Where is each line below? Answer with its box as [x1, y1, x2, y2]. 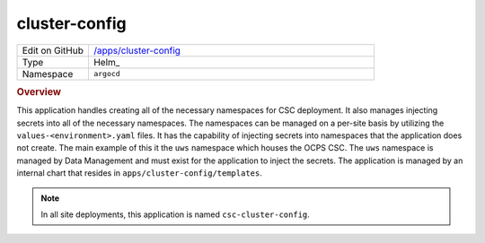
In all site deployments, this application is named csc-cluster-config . [40, 209, 310, 220]
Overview [16, 85, 62, 98]
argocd [93, 69, 120, 79]
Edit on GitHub [22, 44, 84, 56]
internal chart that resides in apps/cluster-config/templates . [16, 168, 262, 178]
